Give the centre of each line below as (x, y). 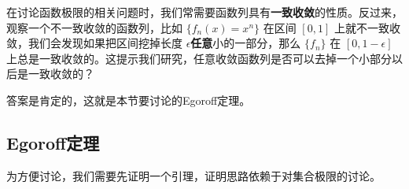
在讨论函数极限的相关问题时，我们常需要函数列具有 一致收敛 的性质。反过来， (204, 12)
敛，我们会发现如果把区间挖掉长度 (94, 43)
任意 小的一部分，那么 (246, 43)
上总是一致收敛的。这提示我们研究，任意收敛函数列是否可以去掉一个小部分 (199, 58)
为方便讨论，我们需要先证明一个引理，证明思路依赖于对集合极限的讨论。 (193, 175)
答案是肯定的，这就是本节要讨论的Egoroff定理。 (129, 100)
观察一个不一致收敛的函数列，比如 (94, 27)
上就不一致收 (367, 27)
